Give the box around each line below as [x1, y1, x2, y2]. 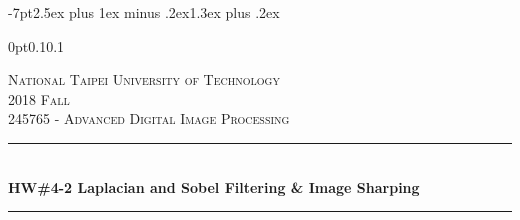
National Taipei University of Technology [8, 69, 280, 90]
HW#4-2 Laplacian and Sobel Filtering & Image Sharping [8, 176, 420, 197]
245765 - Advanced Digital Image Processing [8, 108, 290, 129]
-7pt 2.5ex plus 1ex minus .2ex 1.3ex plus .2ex [8, 2, 280, 22]
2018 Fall [8, 88, 70, 109]
